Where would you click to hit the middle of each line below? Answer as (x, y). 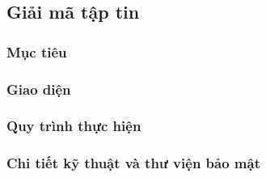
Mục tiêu (37, 51)
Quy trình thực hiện (74, 126)
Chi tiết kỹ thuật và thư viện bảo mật (133, 163)
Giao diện (39, 89)
